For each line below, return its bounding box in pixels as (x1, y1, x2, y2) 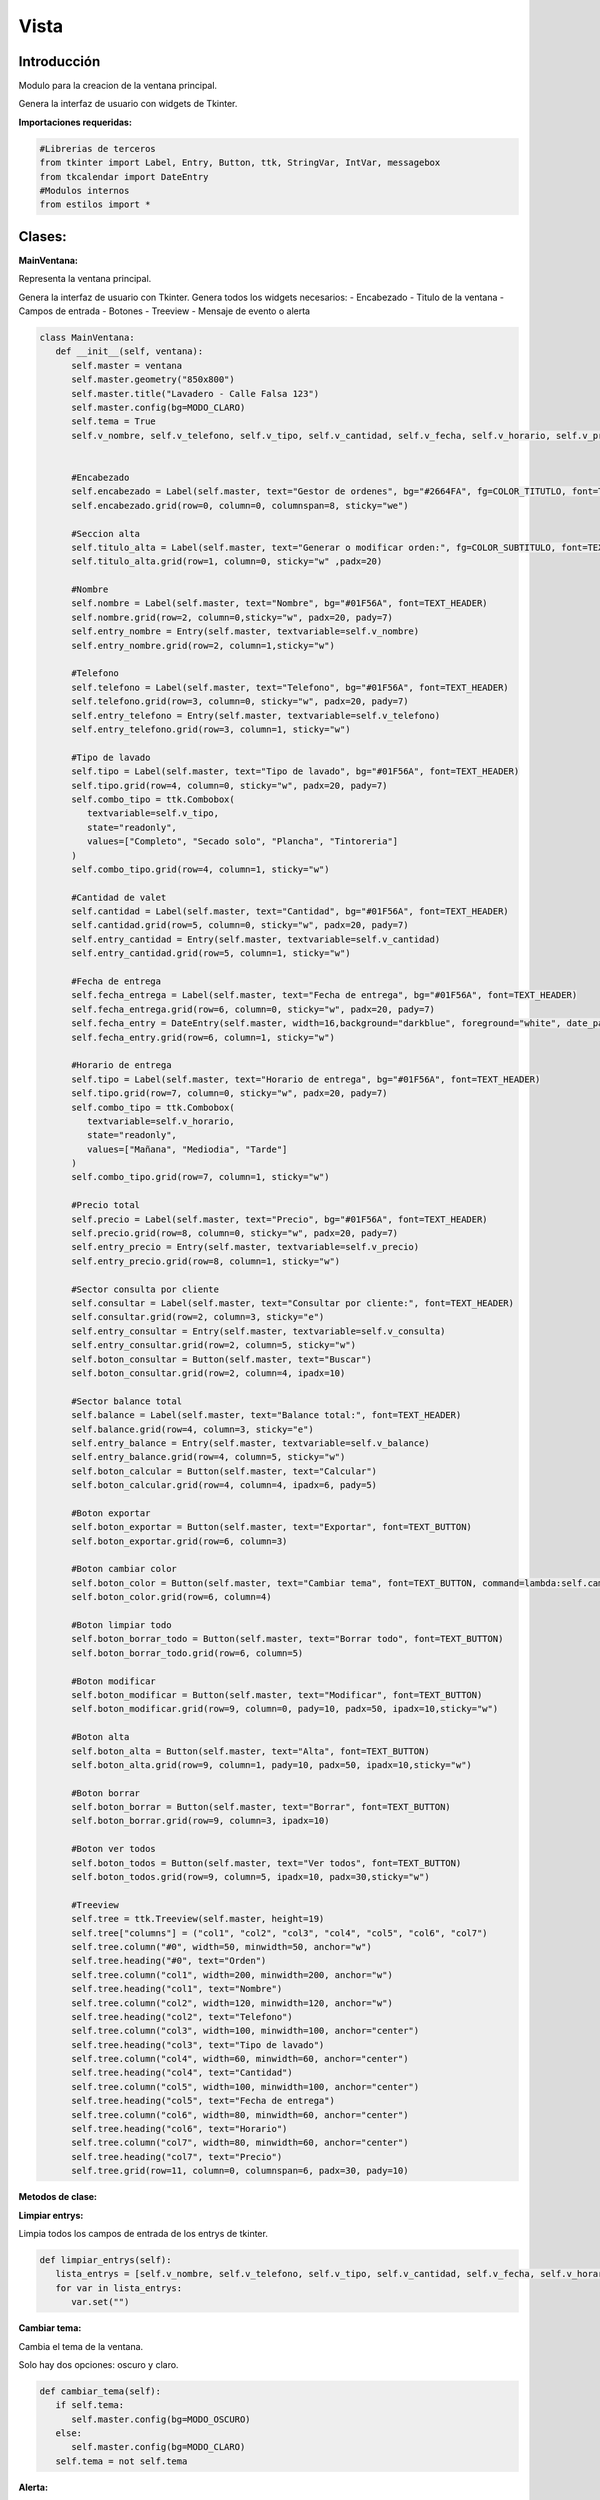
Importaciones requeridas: (18, 116, 132, 128)
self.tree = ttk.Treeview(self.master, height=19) (71, 1913, 325, 1925)
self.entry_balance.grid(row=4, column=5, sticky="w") (71, 1451, 346, 1463)
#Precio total (71, 1200, 140, 1211)
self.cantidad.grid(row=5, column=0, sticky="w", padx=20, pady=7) (71, 920, 409, 931)
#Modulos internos (39, 185, 130, 196)
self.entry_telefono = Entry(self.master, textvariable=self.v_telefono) (71, 710, 441, 721)
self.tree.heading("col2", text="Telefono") (71, 2011, 294, 2022)
